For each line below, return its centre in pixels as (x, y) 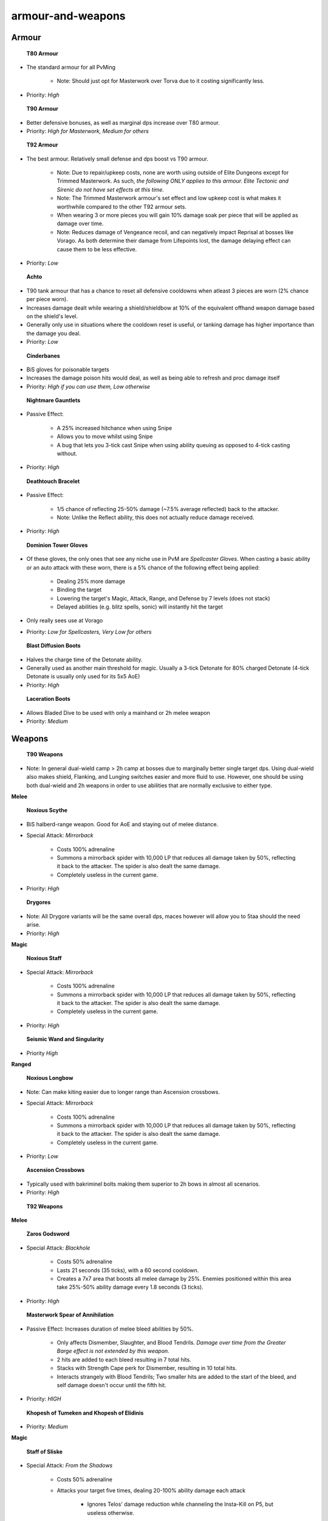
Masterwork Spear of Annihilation (70, 1315)
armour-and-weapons (68, 16)
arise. (33, 925)
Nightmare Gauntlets (53, 400)
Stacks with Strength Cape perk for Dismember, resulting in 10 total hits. (147, 1368)
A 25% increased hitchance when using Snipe (114, 428)
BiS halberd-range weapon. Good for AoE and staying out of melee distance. (122, 824)
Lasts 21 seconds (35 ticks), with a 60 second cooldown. (128, 1270)
